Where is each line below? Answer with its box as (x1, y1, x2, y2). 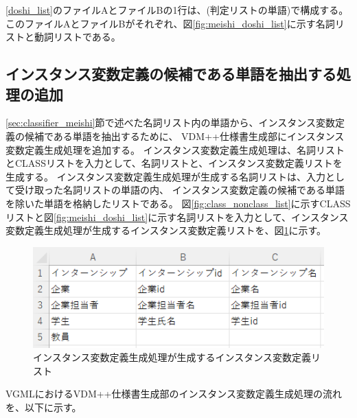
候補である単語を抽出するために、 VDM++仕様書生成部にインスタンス (24, 128, 345, 143)
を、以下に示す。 (5, 400, 82, 414)
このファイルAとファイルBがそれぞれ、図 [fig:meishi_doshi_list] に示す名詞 (5, 16, 335, 30)
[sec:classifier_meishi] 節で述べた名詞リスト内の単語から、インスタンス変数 (5, 115, 336, 130)
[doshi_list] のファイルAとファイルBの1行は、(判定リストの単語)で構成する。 (5, 3, 349, 16)
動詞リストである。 (34, 30, 121, 44)
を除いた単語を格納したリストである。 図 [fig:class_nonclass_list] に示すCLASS (5, 196, 351, 210)
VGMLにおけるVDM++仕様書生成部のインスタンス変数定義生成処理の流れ (5, 386, 342, 401)
